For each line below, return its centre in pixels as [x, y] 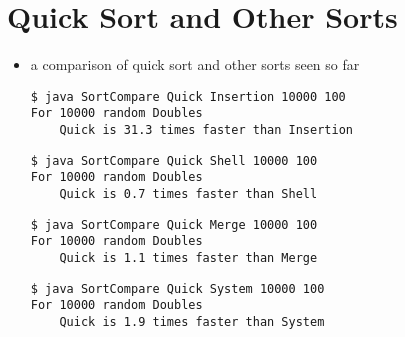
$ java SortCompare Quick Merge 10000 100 [174, 224]
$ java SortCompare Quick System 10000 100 [177, 288]
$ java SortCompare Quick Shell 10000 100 [174, 160]
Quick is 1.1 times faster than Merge [188, 257]
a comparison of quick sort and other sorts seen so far [195, 64]
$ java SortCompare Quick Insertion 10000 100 [188, 96]
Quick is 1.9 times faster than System [192, 321]
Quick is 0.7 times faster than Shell [188, 194]
